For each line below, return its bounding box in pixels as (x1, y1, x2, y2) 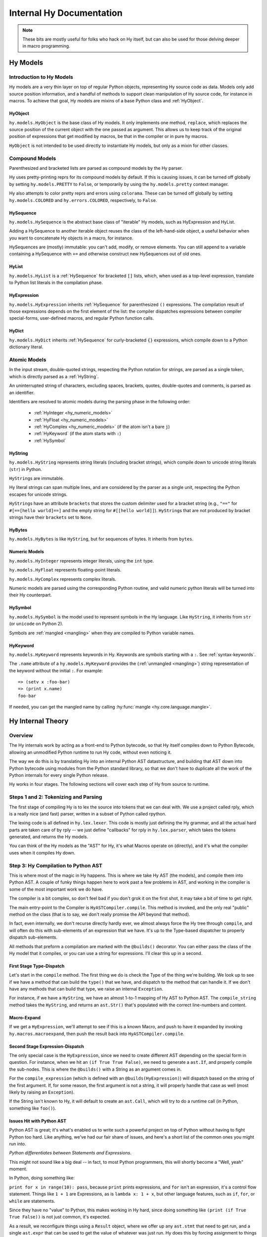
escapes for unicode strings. (9, 491, 68, 497)
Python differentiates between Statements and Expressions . (9, 1150, 132, 1156)
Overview (9, 732, 33, 739)
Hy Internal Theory (9, 717, 69, 725)
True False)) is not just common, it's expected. (9, 1214, 111, 1220)
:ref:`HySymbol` (34, 437, 66, 443)
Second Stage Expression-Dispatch (9, 1043, 84, 1049)
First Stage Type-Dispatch (9, 963, 65, 969)
